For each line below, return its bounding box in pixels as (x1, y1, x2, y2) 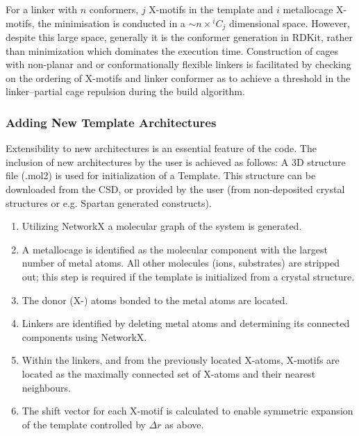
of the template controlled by (22, 417, 146, 431)
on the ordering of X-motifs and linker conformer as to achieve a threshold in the (6, 70, 351, 85)
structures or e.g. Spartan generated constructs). (6, 195, 212, 210)
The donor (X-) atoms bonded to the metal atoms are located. (22, 292, 288, 307)
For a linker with (6, 2, 77, 16)
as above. (165, 417, 204, 431)
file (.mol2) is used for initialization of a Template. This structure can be (6, 168, 316, 183)
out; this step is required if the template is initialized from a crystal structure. (22, 269, 355, 283)
